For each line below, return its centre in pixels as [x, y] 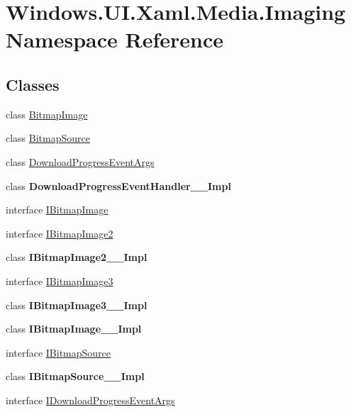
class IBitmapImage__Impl [74, 329]
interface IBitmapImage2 [60, 233]
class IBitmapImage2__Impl [77, 257]
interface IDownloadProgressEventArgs [90, 400]
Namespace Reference [115, 39]
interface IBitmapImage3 [60, 280]
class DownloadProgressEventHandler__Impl [118, 185]
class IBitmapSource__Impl [75, 376]
